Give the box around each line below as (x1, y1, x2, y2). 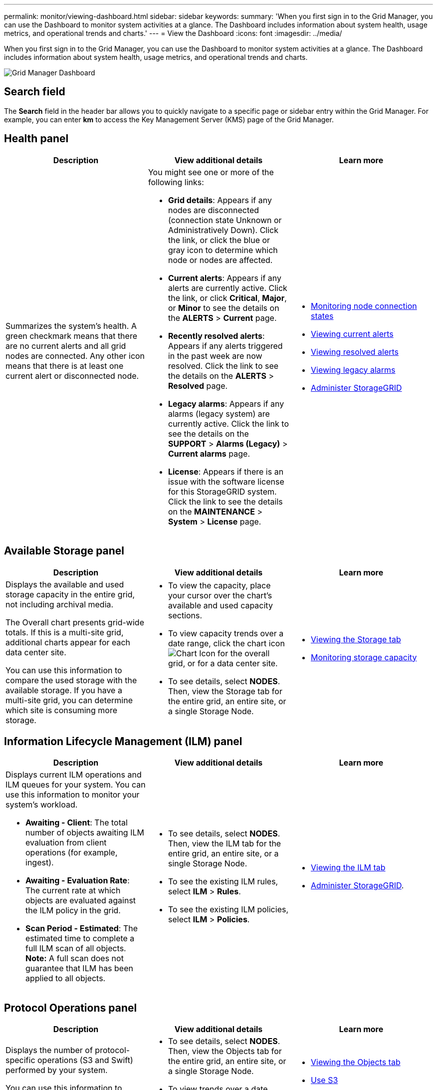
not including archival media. (5, 599, 114, 609)
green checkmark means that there (5, 330, 137, 341)
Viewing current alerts (310, 328, 394, 339)
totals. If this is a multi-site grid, (5, 627, 124, 637)
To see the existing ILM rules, (168, 876, 278, 887)
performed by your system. (5, 1065, 108, 1076)
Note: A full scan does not (25, 953, 124, 964)
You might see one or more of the (148, 167, 274, 177)
